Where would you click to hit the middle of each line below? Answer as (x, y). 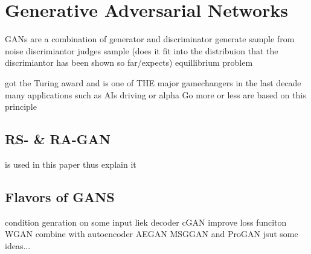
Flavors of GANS (60, 196)
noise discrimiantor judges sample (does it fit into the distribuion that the (142, 50)
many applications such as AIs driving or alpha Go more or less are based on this (155, 94)
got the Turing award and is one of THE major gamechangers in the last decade (153, 82)
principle (21, 106)
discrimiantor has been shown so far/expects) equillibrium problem (129, 62)
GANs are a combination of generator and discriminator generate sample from (150, 39)
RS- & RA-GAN (58, 139)
